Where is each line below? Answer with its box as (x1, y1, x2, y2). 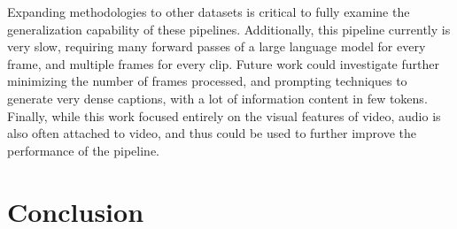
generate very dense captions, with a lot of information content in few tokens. (7, 88, 428, 107)
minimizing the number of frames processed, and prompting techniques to (7, 72, 407, 90)
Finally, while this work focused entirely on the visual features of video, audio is (7, 106, 441, 125)
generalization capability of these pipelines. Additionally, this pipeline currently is (7, 19, 451, 38)
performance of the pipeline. (7, 141, 159, 159)
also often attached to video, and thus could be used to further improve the (7, 124, 416, 142)
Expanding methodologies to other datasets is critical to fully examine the (7, 3, 410, 20)
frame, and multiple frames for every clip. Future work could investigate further (7, 54, 439, 73)
